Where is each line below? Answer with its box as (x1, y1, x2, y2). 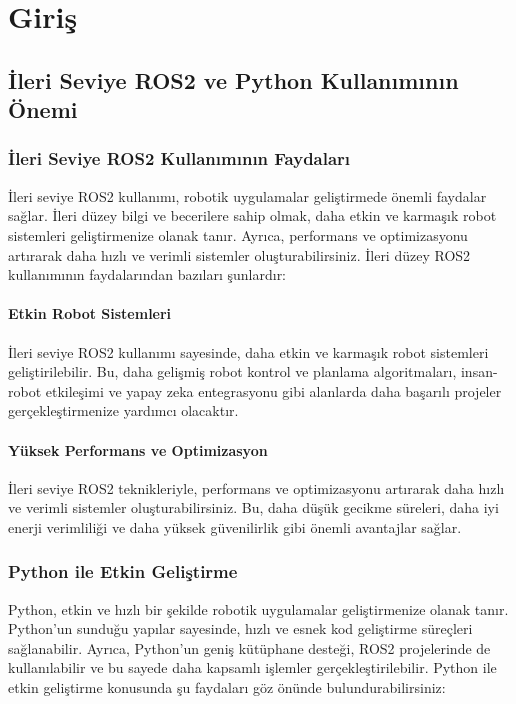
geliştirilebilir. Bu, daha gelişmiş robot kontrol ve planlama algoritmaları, (8, 361, 457, 382)
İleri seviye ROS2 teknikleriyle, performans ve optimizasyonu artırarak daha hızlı (8, 477, 505, 498)
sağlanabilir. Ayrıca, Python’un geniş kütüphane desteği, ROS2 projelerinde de (8, 637, 491, 658)
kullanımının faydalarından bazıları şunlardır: (8, 264, 287, 285)
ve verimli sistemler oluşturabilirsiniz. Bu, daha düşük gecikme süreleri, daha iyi (8, 497, 499, 518)
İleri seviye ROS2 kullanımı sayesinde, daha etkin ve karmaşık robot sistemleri (8, 341, 489, 362)
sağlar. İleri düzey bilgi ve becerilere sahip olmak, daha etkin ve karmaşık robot (8, 205, 497, 226)
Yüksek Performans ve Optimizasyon (8, 439, 268, 460)
